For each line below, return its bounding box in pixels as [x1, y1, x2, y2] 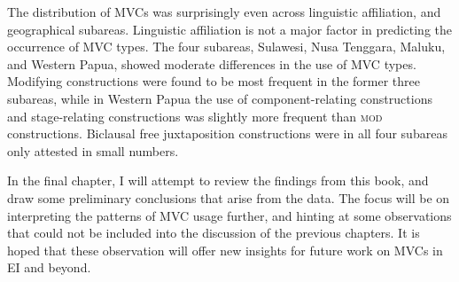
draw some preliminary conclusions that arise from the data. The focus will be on [7, 188, 450, 207]
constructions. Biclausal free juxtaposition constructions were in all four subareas [7, 124, 447, 143]
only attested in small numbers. [7, 141, 179, 160]
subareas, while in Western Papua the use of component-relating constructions [7, 89, 432, 107]
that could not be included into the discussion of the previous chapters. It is [7, 223, 420, 242]
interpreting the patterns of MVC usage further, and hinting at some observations [7, 206, 452, 224]
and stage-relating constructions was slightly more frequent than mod [7, 106, 383, 125]
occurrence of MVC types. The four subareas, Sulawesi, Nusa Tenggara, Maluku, [7, 37, 446, 56]
